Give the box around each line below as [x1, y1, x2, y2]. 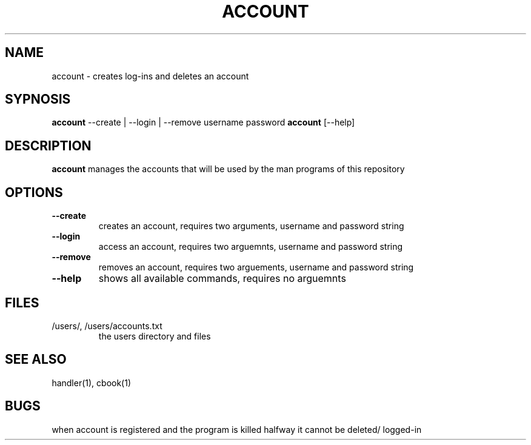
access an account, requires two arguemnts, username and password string [98, 241, 403, 252]
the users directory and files [98, 330, 211, 341]
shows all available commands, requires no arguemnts [98, 272, 346, 285]
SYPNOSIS [5, 92, 71, 107]
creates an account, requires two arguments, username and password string [98, 221, 404, 232]
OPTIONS [5, 184, 63, 200]
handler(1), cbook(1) [52, 377, 132, 388]
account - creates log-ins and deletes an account [52, 70, 249, 81]
